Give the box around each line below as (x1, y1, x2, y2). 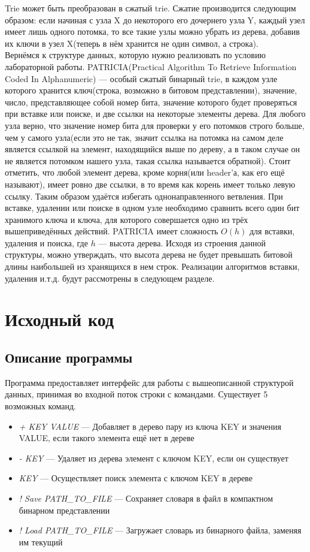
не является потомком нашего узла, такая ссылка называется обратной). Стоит (5, 154, 291, 167)
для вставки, (249, 225, 295, 237)
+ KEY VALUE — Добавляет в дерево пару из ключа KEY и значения (19, 420, 281, 432)
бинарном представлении (19, 503, 110, 516)
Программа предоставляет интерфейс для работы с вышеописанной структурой (5, 376, 294, 388)
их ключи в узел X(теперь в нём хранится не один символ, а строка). (5, 37, 259, 49)
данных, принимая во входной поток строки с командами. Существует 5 (5, 388, 268, 400)
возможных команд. (5, 400, 76, 412)
